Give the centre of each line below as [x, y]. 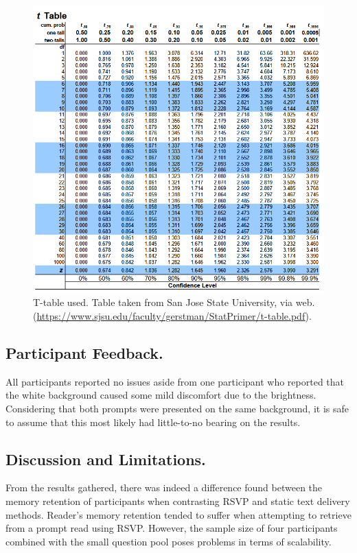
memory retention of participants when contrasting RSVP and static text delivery [178, 501]
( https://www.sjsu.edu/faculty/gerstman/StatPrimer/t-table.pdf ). [172, 316]
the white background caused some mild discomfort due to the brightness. [161, 395]
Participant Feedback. [84, 353]
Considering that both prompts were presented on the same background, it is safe [177, 409]
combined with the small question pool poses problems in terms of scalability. [169, 541]
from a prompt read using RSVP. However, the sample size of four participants [172, 528]
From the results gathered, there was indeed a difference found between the [164, 487]
